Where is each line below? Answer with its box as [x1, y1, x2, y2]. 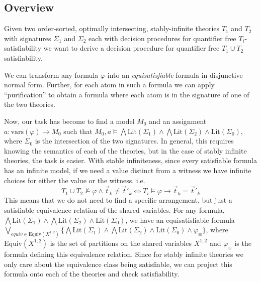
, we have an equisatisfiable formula [125, 214, 235, 225]
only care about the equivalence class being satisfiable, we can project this [4, 258, 232, 269]
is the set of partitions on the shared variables [50, 237, 192, 248]
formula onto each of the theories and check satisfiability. [4, 268, 180, 279]
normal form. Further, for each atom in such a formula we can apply [4, 79, 215, 90]
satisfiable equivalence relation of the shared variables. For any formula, [4, 204, 225, 215]
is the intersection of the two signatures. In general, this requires [35, 135, 234, 146]
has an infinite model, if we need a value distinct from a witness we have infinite [4, 165, 251, 175]
